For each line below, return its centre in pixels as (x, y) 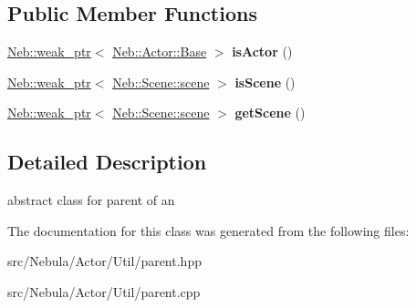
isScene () (265, 82)
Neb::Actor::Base (160, 51)
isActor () (262, 51)
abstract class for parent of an (91, 200)
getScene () (270, 113)
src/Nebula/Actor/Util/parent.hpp (104, 261)
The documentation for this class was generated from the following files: (208, 230)
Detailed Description (107, 162)
